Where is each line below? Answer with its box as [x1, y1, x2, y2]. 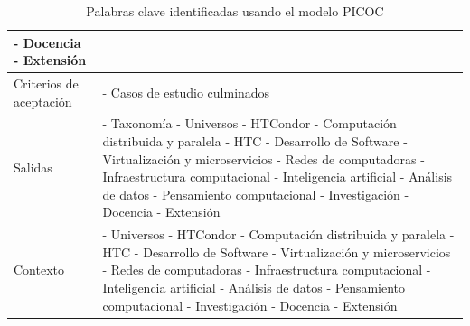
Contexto [14, 260, 64, 279]
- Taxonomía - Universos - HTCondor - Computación [102, 114, 397, 133]
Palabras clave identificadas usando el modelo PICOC [86, 2, 384, 20]
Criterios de [14, 74, 79, 93]
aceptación [14, 91, 72, 110]
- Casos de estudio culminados [102, 82, 270, 101]
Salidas [14, 158, 52, 177]
